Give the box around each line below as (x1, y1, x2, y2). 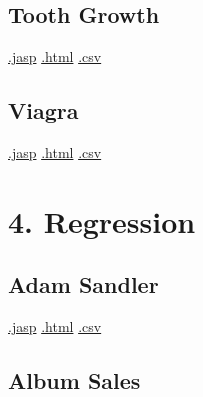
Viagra (8, 95, 79, 126)
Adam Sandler (8, 269, 159, 300)
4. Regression (8, 200, 196, 241)
